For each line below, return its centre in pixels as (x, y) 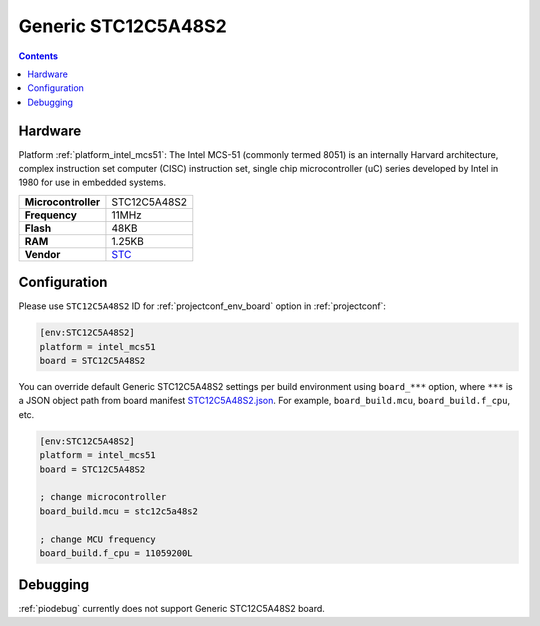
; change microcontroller (103, 497)
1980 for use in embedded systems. (92, 182)
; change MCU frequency (98, 539)
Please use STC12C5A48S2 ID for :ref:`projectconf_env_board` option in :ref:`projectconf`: (202, 306)
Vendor (42, 254)
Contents (38, 56)
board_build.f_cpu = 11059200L (116, 553)
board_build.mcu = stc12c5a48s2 (119, 511)
